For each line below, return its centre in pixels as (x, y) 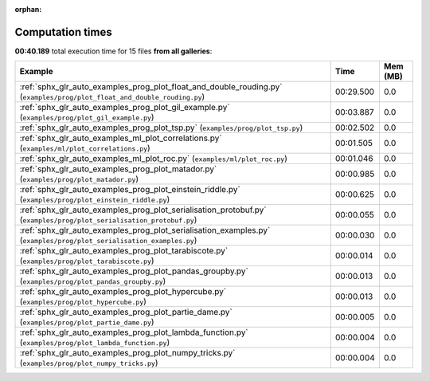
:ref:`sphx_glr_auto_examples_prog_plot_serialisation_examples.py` (145, 230)
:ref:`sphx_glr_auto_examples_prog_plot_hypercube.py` (123, 292)
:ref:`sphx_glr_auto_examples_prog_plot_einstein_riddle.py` (130, 190)
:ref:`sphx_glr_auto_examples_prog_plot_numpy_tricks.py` (127, 353)
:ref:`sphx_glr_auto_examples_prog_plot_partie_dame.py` (126, 312)
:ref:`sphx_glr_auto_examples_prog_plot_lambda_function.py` (134, 332)
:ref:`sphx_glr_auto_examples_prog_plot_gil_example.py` (125, 108)
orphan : (28, 9)
